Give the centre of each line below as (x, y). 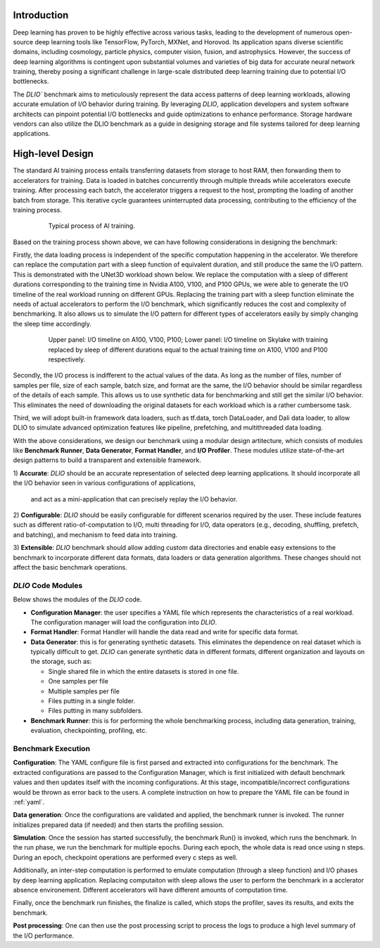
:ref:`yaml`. (29, 802)
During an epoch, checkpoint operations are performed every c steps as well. (125, 857)
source (23, 41)
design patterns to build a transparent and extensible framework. (107, 460)
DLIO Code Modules (48, 585)
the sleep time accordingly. (52, 324)
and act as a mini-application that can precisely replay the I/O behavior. (134, 499)
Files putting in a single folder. (91, 701)
